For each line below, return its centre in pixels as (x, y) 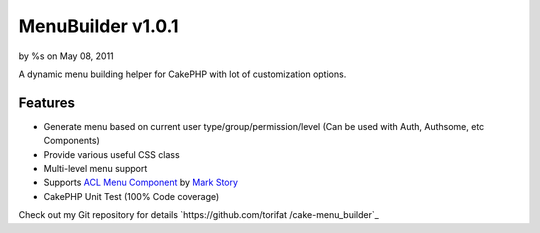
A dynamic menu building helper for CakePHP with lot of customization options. (182, 74)
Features (46, 102)
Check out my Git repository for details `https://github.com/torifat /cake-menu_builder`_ (198, 215)
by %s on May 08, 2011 (66, 56)
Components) (71, 141)
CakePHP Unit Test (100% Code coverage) (131, 196)
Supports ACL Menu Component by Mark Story (141, 182)
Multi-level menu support (95, 169)
